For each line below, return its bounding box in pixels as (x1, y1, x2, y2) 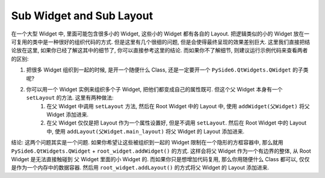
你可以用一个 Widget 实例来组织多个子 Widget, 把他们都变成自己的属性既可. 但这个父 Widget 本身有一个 (26, 85, 283, 93)
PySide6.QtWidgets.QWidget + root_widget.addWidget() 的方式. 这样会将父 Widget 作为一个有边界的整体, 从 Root (11, 147, 311, 155)
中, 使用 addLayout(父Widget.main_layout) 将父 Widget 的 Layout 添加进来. (46, 127, 245, 135)
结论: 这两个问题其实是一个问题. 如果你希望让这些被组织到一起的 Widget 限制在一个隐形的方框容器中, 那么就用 (11, 139, 283, 146)
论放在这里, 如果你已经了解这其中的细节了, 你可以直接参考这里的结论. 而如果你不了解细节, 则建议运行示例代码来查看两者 (11, 47, 308, 54)
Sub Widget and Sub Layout (11, 9, 153, 22)
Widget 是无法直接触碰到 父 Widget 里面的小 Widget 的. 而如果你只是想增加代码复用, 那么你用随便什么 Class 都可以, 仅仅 (11, 156, 310, 163)
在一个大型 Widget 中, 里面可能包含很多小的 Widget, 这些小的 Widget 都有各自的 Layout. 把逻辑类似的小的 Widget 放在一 (11, 30, 310, 37)
